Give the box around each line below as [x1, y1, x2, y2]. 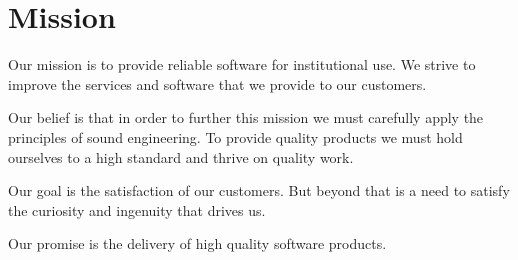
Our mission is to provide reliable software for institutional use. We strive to [8, 54, 476, 75]
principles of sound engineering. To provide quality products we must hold [8, 126, 463, 147]
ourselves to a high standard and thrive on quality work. [8, 146, 354, 167]
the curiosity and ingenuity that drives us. [8, 199, 266, 220]
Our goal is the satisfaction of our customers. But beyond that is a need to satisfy [8, 180, 510, 201]
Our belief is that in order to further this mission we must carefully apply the [8, 107, 484, 128]
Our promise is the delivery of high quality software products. [8, 233, 387, 254]
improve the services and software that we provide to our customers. [8, 73, 427, 94]
